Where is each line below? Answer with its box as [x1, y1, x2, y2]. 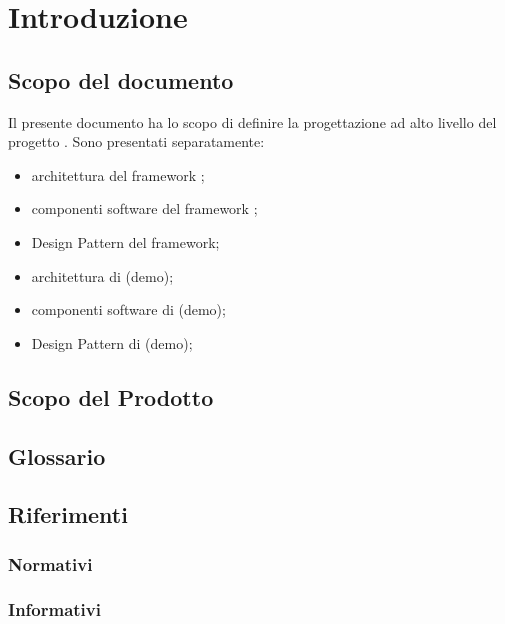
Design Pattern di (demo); [31, 332, 193, 353]
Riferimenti [8, 499, 128, 530]
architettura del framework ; [31, 164, 205, 185]
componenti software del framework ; [31, 198, 258, 219]
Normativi [8, 551, 93, 576]
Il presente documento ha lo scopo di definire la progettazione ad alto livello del [8, 111, 497, 132]
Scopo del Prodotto [8, 381, 214, 412]
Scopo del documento [8, 64, 234, 95]
